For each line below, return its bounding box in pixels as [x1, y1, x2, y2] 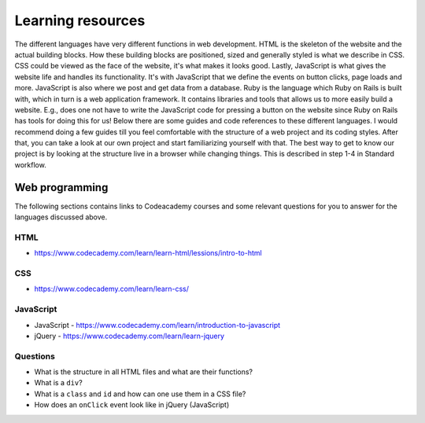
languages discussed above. [14, 212, 108, 222]
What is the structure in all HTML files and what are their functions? [34, 367, 253, 377]
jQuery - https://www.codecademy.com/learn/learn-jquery [34, 331, 224, 340]
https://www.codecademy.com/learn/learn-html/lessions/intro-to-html [34, 248, 263, 258]
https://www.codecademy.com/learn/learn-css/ [34, 284, 189, 294]
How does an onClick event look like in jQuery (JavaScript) [34, 400, 230, 410]
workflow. [14, 160, 46, 169]
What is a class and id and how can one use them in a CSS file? [34, 389, 246, 399]
